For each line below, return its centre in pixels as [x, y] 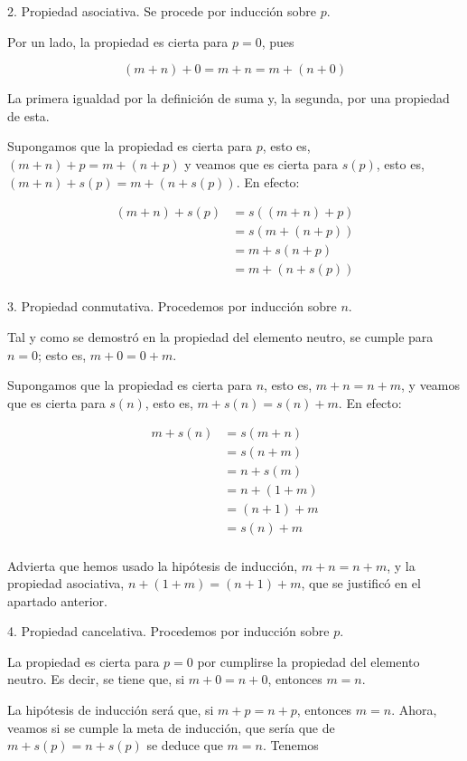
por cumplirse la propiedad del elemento [308, 661]
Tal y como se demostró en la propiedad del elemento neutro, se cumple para [220, 336]
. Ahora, [414, 710]
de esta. [28, 115]
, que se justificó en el [361, 583]
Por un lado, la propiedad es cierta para [118, 41]
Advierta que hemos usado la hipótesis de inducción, [153, 565]
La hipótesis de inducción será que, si [111, 710]
